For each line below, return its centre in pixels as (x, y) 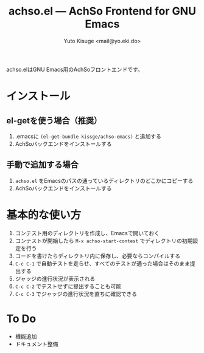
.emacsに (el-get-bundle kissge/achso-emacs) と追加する (88, 136)
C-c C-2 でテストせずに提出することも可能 (68, 286)
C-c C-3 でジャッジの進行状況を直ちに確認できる (76, 293)
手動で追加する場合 (42, 165)
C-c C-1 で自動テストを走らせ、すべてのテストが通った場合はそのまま (103, 263)
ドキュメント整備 (37, 344)
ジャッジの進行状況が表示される (55, 278)
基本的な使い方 (44, 215)
